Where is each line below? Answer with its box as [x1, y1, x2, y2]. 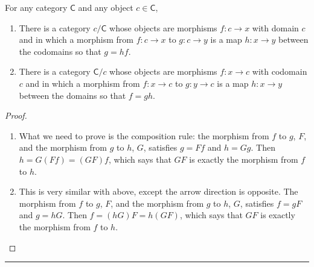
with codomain [252, 65, 307, 78]
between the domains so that [19, 89, 126, 101]
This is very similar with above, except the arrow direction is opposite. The [19, 185, 298, 198]
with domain [252, 21, 299, 34]
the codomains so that [19, 45, 101, 57]
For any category [5, 1, 68, 13]
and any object [78, 1, 133, 13]
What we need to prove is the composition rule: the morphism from [19, 129, 269, 142]
